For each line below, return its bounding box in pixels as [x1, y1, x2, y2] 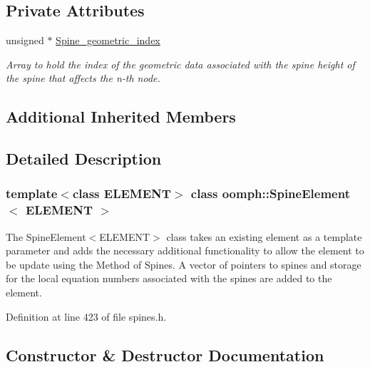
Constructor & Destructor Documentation [6, 343, 324, 366]
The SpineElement [6, 229, 86, 244]
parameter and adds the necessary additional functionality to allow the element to [6, 243, 364, 258]
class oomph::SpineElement [190, 185, 350, 202]
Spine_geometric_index [56, 33, 160, 48]
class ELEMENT [72, 185, 171, 202]
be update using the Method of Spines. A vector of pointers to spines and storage [6, 257, 361, 272]
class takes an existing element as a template [166, 229, 362, 244]
